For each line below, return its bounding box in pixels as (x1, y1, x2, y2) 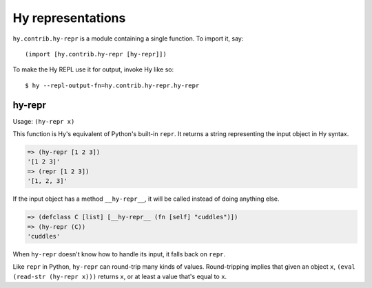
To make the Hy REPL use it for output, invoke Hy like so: (12, 65, 174, 74)
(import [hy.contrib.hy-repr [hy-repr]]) (25, 50, 167, 58)
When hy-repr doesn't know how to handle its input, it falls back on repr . (12, 250, 226, 258)
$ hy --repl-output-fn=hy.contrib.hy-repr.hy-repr (25, 81, 200, 89)
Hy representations (12, 10, 126, 25)
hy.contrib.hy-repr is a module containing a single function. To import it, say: (12, 34, 244, 43)
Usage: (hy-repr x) (12, 117, 75, 125)
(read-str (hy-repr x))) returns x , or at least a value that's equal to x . (12, 272, 227, 280)
